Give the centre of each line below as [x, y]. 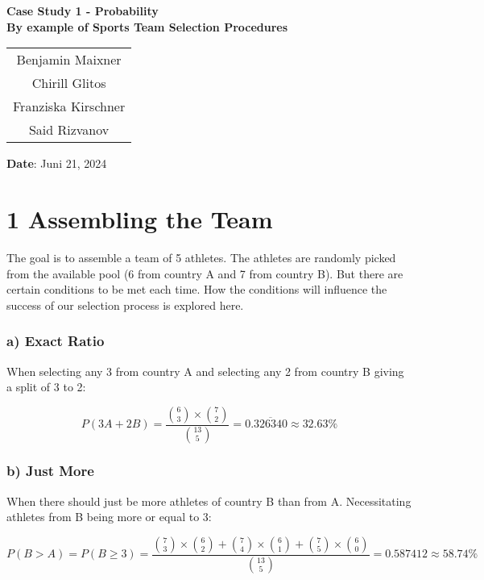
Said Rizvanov [69, 130]
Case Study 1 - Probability [83, 10]
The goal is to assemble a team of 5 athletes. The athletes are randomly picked [201, 257]
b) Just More [50, 471]
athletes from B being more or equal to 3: [109, 517]
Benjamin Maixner [69, 60]
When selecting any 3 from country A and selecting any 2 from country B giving [205, 371]
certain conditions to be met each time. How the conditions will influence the [197, 289]
